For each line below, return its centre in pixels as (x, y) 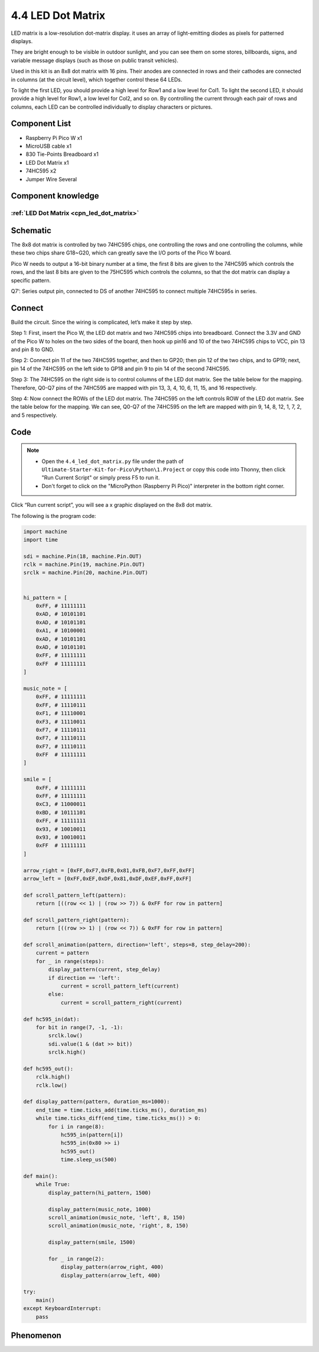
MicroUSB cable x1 (49, 146)
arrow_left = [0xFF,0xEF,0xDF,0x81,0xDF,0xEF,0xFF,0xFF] (108, 878)
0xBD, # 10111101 (61, 812)
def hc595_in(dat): (51, 1019)
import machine (45, 531)
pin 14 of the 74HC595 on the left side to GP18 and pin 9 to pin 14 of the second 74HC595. (121, 369)
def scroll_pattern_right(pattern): (77, 920)
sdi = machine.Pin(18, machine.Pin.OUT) (82, 556)
